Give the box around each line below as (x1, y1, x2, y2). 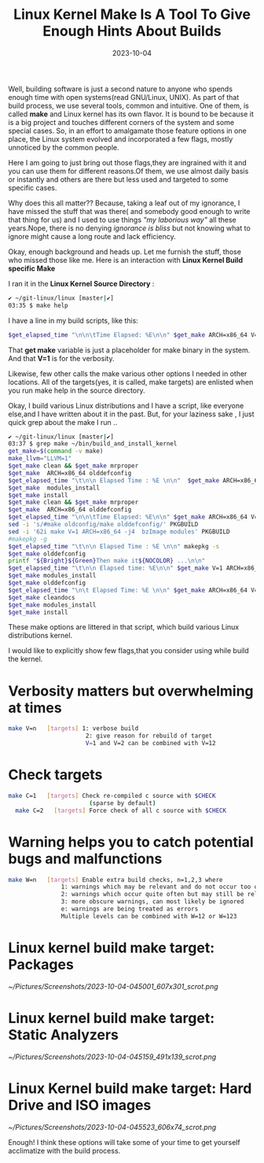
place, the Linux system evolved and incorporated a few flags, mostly (8, 134, 233, 143)
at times (8, 699, 62, 717)
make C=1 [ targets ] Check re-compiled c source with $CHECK (8, 792, 216, 799)
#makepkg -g (8, 535, 47, 543)
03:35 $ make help (8, 301, 68, 309)
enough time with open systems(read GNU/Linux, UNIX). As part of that (8, 92, 240, 102)
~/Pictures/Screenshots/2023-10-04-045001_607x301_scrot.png (8, 981, 218, 991)
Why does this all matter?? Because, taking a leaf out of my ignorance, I (8, 198, 240, 208)
